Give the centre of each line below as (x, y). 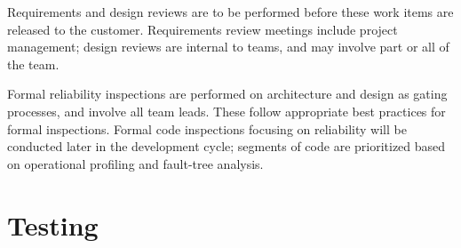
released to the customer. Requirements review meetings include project (203, 29)
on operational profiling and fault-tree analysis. (135, 163)
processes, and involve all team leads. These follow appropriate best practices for (227, 111)
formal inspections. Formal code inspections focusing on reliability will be (207, 128)
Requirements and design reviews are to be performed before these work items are (230, 12)
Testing (53, 224)
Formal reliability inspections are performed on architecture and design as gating (227, 94)
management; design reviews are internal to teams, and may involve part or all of (228, 47)
